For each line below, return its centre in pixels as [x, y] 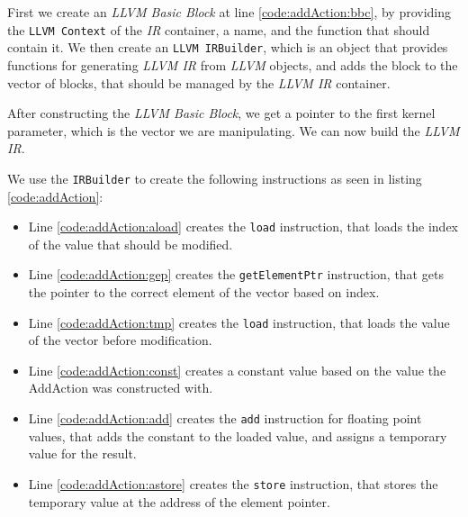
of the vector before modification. [120, 340]
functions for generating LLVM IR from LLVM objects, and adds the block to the [233, 64]
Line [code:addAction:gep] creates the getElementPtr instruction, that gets [236, 274]
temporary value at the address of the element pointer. [179, 501]
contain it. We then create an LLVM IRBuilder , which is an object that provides [228, 47]
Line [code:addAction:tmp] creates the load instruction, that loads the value [239, 322]
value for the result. [82, 454]
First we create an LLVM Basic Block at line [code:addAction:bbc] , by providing [229, 12]
